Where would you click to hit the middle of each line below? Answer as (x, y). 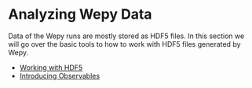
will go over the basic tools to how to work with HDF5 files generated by (124, 44)
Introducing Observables (60, 76)
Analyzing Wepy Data (80, 14)
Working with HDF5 (51, 67)
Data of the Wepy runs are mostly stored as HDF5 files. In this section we (126, 36)
